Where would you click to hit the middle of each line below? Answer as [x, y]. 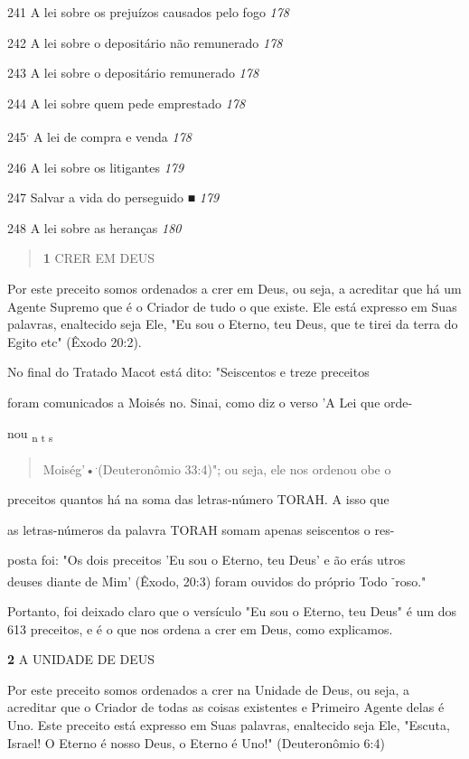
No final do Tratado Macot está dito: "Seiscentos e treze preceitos [188, 372]
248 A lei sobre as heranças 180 [94, 227]
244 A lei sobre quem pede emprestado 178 [127, 103]
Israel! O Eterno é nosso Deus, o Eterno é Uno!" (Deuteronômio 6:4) [196, 742]
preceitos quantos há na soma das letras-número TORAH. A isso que [198, 498]
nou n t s [30, 434]
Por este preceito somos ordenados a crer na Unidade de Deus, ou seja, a [209, 689]
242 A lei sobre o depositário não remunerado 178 [145, 42]
